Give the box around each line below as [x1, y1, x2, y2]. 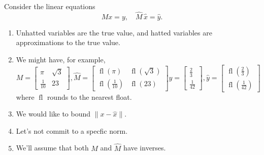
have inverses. [123, 142, 166, 153]
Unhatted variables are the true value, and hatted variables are [16, 27, 212, 37]
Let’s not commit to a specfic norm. [16, 125, 128, 136]
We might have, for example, [16, 54, 106, 64]
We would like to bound [16, 108, 91, 119]
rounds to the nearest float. [47, 91, 132, 102]
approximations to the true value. [16, 37, 120, 48]
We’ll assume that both [16, 142, 89, 153]
